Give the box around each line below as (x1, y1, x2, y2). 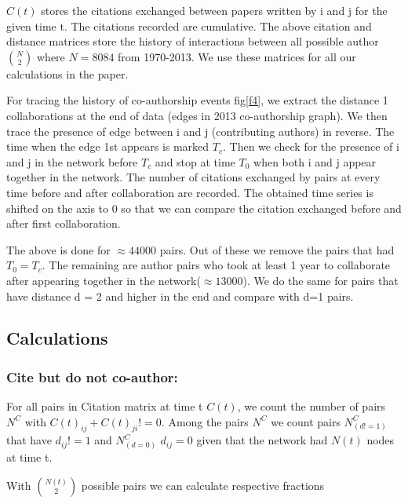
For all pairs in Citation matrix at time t (6, 398, 203, 415)
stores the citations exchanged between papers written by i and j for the (41, 2, 388, 18)
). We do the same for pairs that (242, 272, 399, 288)
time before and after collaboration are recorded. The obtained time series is (6, 184, 373, 200)
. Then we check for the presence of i (222, 138, 399, 155)
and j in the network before (6, 153, 138, 170)
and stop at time (155, 153, 235, 170)
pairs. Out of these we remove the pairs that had (159, 241, 395, 257)
